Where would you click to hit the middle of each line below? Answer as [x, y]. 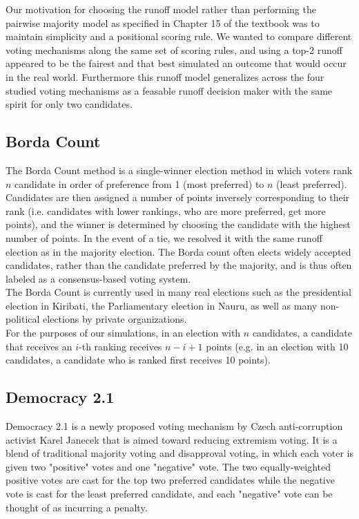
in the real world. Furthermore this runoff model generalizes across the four [165, 76]
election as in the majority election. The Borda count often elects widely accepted [178, 251]
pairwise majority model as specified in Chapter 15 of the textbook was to [163, 22]
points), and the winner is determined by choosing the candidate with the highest [178, 224]
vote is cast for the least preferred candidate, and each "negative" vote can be [169, 494]
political [23, 319]
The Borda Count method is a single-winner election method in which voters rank [179, 170]
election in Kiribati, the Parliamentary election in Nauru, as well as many [162, 305]
